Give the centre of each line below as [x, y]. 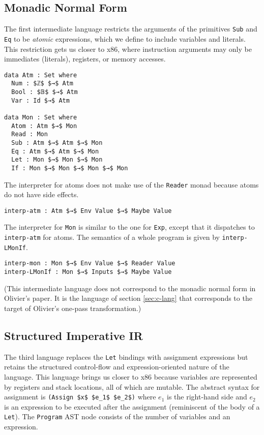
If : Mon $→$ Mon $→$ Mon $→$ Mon [70, 168]
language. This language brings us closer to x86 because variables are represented [131, 377]
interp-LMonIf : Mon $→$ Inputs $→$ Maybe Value [88, 272]
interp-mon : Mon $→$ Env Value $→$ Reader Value [90, 263]
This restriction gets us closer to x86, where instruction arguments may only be [128, 49]
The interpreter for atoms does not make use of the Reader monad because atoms [131, 184]
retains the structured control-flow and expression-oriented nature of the [117, 367]
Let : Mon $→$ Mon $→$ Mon [57, 160]
